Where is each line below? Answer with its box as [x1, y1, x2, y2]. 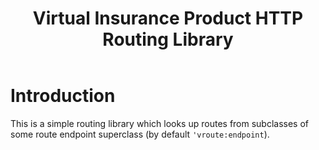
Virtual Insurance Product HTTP [32, 7, 304, 30]
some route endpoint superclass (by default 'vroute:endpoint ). [10, 128, 270, 140]
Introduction [10, 85, 116, 107]
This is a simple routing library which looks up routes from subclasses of [10, 117, 310, 129]
